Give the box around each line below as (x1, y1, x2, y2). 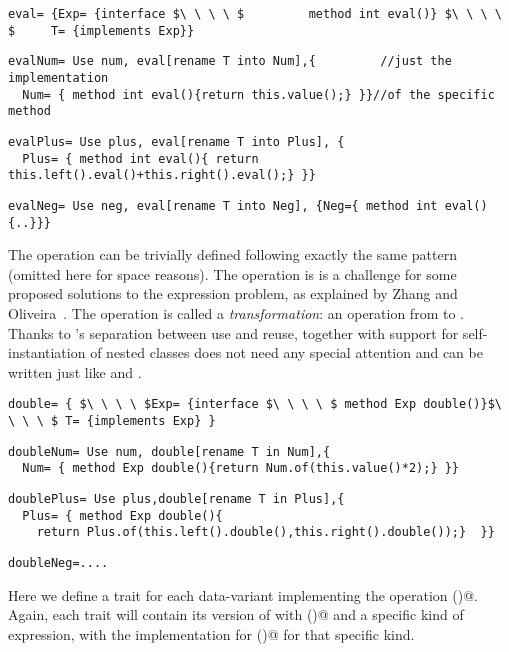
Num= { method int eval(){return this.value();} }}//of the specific (22, 87, 495, 102)
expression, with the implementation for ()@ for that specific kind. (8, 623, 415, 644)
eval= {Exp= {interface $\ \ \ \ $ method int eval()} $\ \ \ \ (8, 7, 502, 21)
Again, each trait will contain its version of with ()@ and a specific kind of (8, 604, 464, 625)
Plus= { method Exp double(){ (22, 508, 223, 523)
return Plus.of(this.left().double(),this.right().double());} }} (36, 525, 495, 540)
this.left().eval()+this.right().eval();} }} (8, 168, 316, 183)
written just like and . (8, 361, 142, 382)
